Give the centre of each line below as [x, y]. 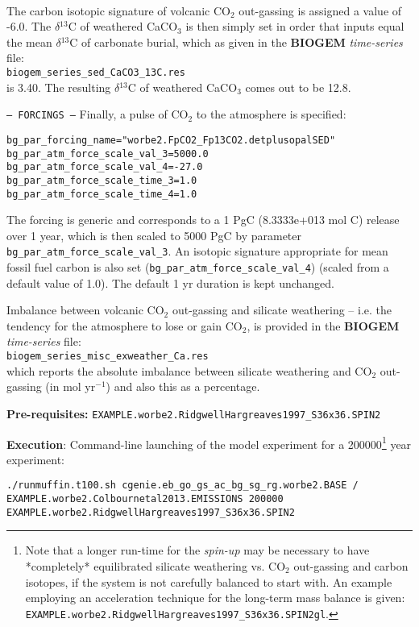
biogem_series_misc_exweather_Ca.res [108, 357]
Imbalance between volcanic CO [85, 310]
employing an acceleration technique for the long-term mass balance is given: [215, 598]
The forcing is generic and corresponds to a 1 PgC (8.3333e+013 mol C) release [203, 220]
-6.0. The [29, 26]
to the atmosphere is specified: [271, 114]
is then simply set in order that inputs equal [295, 26]
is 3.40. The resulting [59, 87]
